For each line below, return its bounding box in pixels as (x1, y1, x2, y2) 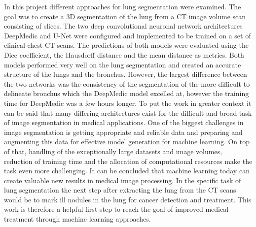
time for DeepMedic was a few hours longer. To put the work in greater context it (4, 97, 252, 108)
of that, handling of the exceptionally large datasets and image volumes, (4, 146, 222, 156)
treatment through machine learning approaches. (4, 214, 151, 224)
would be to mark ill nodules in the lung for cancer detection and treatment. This (4, 194, 252, 204)
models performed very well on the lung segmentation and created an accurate (4, 59, 241, 69)
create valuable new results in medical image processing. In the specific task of (4, 175, 241, 185)
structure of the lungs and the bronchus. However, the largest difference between (4, 69, 247, 79)
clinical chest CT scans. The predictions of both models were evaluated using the (4, 40, 249, 50)
